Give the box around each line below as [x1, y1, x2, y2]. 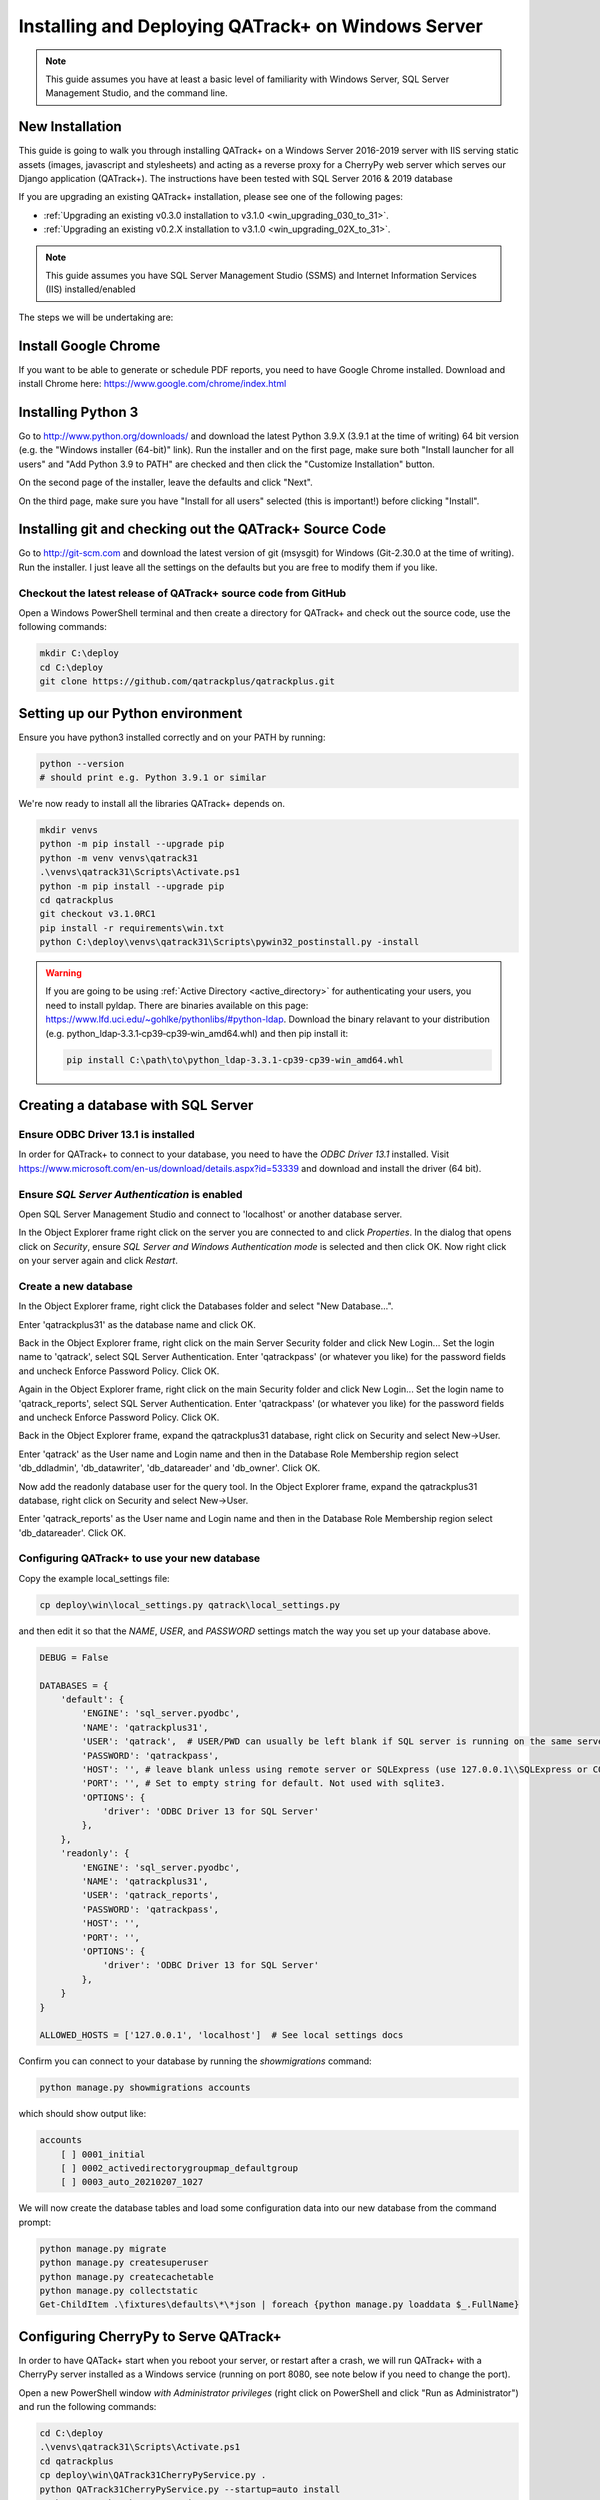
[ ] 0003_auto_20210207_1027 [60, 2176, 204, 2188]
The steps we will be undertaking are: [18, 311, 174, 323]
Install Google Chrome [18, 337, 161, 354]
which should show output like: [18, 2108, 147, 2120]
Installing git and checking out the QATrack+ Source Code [18, 521, 387, 538]
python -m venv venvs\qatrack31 [39, 852, 199, 864]
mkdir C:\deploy [39, 648, 120, 659]
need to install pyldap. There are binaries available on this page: [45, 999, 309, 1011]
